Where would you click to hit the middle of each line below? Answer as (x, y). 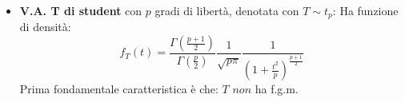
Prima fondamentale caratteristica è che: (119, 89)
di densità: (45, 27)
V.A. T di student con (81, 10)
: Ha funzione (365, 10)
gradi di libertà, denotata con (227, 10)
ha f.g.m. (277, 89)
